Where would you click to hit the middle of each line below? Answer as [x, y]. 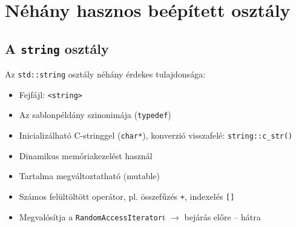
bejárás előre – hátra [222, 216]
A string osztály [57, 48]
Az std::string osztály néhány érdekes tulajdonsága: [105, 74]
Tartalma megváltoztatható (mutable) [89, 176]
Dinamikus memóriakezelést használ [86, 155]
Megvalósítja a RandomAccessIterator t [92, 216]
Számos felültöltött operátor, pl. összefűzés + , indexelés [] [127, 196]
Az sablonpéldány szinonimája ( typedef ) [95, 115]
